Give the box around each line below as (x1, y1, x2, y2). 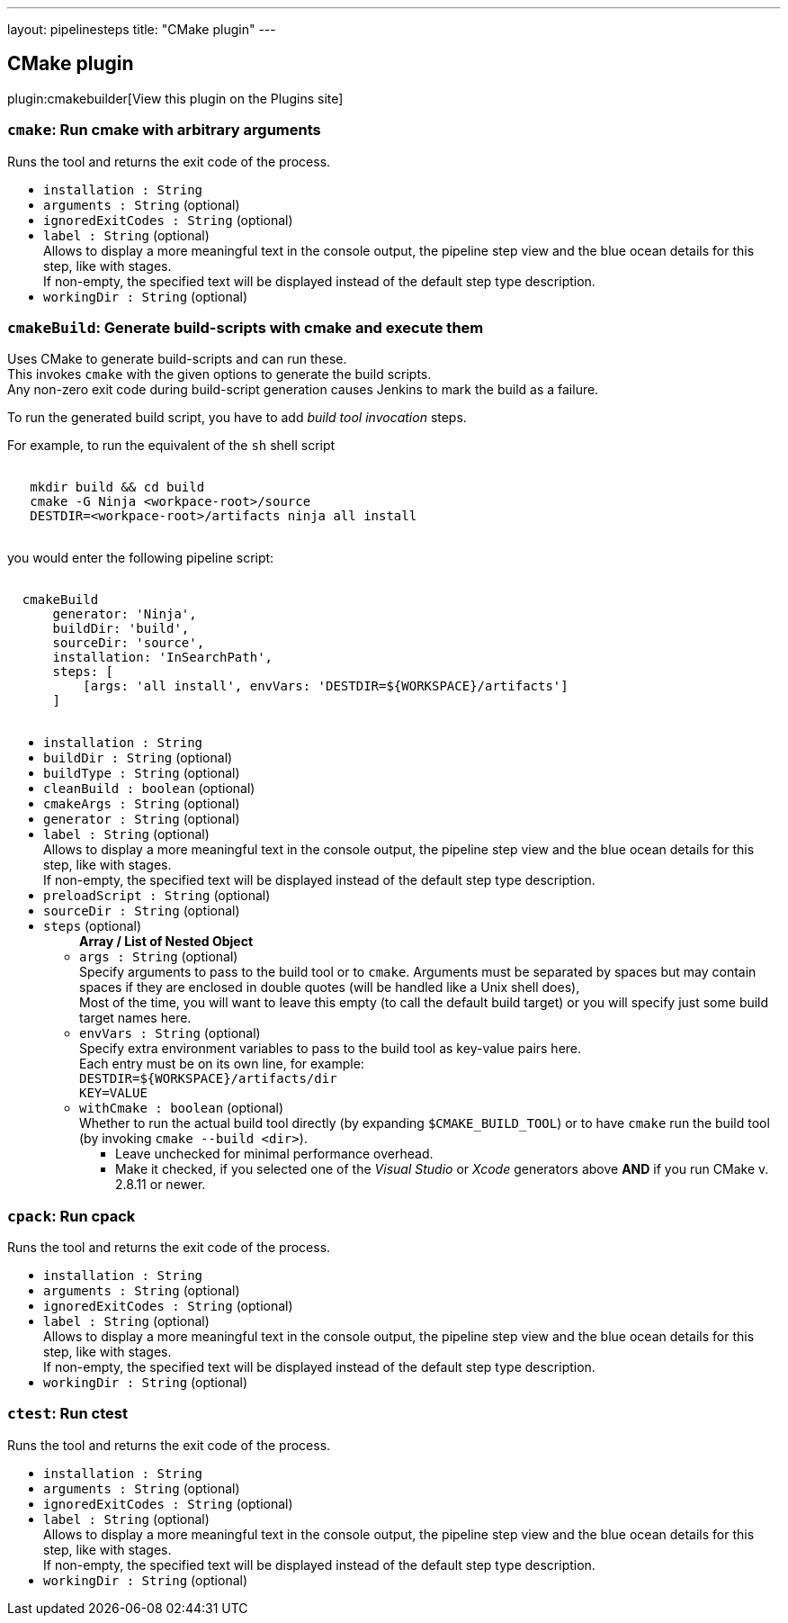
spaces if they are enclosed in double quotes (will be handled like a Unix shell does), (79, 979, 580, 996)
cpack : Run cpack (7, 1206, 136, 1225)
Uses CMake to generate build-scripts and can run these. (7, 351, 347, 367)
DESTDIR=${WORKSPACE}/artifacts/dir (79, 1071, 337, 1087)
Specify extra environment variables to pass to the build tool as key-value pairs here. (79, 1041, 582, 1057)
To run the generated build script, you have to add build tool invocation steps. (7, 410, 467, 426)
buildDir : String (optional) (43, 750, 233, 766)
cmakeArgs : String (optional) (43, 796, 240, 812)
